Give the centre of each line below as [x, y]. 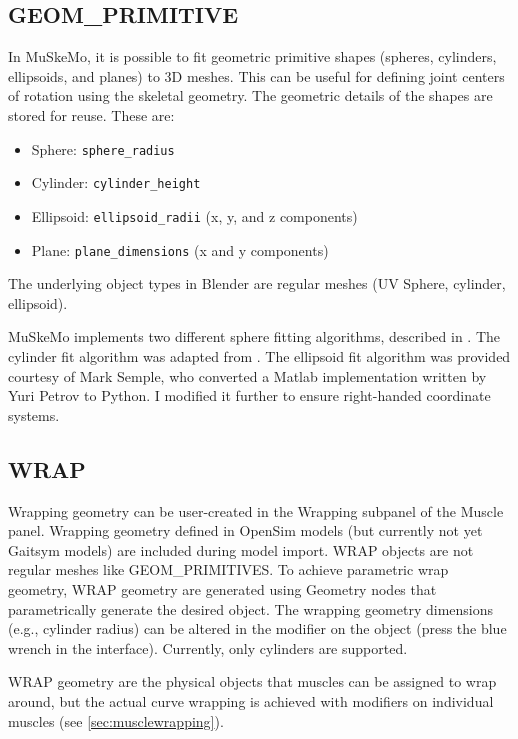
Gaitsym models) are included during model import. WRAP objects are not [241, 549]
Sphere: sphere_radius [103, 148]
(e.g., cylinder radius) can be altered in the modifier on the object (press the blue [257, 628]
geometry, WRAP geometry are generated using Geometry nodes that [222, 588]
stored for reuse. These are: [91, 114]
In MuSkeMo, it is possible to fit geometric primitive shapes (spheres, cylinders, [252, 56]
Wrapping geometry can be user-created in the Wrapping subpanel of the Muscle [256, 510]
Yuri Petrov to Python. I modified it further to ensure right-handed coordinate [249, 395]
